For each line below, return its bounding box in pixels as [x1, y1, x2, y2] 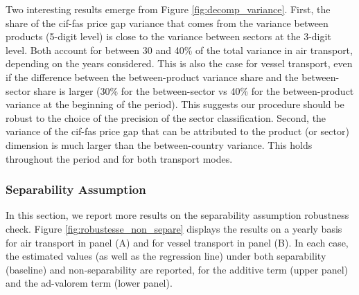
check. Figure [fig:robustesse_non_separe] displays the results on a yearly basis [6, 221, 342, 235]
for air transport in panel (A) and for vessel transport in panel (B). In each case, [6, 235, 349, 249]
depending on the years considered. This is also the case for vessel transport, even [6, 56, 353, 71]
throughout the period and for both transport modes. [6, 151, 233, 166]
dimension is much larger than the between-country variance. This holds [6, 137, 313, 152]
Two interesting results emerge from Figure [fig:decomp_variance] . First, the [6, 2, 331, 16]
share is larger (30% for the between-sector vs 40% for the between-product [33, 83, 354, 98]
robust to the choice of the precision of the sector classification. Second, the [6, 110, 326, 125]
